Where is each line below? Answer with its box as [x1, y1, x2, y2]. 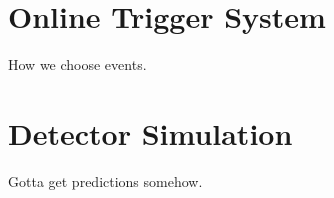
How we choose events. [8, 54, 147, 75]
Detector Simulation [8, 112, 293, 153]
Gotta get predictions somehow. [8, 170, 203, 191]
